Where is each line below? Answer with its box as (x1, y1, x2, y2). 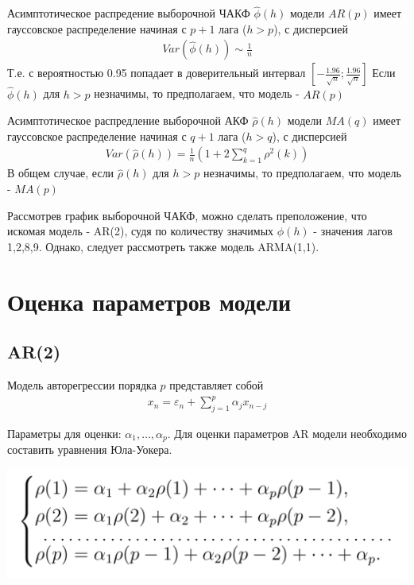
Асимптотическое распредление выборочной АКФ (7, 112, 249, 129)
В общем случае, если (7, 165, 114, 181)
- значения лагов (313, 223, 393, 239)
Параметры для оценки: (7, 424, 122, 441)
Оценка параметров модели (7, 285, 292, 317)
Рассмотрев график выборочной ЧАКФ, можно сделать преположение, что (7, 207, 367, 223)
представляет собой (169, 377, 264, 393)
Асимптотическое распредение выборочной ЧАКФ (7, 5, 250, 21)
